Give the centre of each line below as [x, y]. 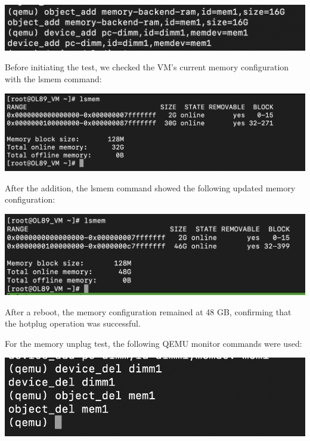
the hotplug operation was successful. [73, 323]
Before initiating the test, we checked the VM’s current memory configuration [147, 67]
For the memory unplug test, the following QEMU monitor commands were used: [154, 343]
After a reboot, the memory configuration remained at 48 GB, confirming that [148, 311]
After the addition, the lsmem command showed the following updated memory [150, 187]
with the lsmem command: [53, 78]
